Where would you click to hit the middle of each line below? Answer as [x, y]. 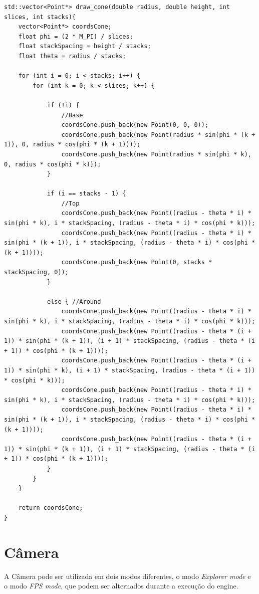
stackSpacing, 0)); [36, 272]
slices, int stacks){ [40, 17]
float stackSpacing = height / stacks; [85, 46]
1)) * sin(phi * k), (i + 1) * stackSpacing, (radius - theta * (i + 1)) [130, 370]
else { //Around [74, 302]
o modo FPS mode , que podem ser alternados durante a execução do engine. [121, 586]
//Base [72, 115]
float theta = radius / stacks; [72, 56]
